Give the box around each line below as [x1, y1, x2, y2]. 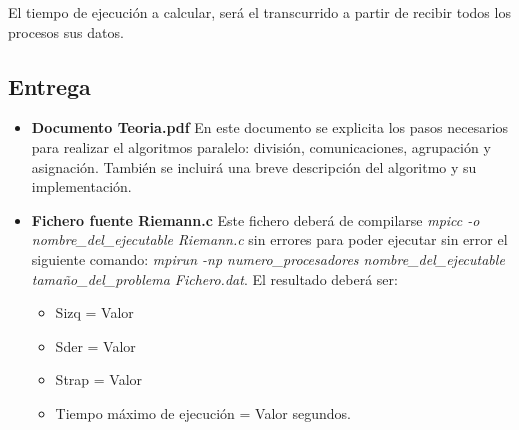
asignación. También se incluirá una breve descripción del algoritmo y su [31, 156, 477, 177]
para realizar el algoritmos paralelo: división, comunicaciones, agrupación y [31, 136, 491, 157]
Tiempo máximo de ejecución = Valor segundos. [55, 402, 351, 423]
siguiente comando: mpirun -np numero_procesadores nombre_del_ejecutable [31, 248, 505, 269]
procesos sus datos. [8, 21, 124, 42]
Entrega [8, 70, 91, 101]
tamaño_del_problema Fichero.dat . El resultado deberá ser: [31, 268, 398, 289]
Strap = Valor [55, 369, 143, 390]
